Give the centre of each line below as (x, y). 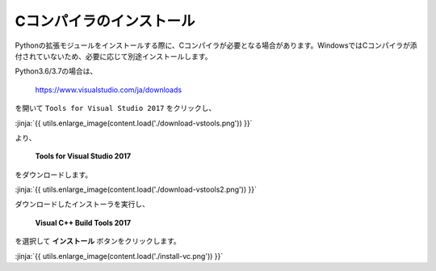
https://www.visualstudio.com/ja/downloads (108, 90)
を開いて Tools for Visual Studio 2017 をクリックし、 (115, 108)
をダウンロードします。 (54, 175)
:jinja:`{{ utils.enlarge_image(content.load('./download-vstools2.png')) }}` (136, 189)
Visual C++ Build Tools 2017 (83, 222)
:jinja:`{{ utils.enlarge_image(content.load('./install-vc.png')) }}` (119, 256)
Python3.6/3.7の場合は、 (56, 71)
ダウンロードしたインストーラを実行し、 (82, 204)
